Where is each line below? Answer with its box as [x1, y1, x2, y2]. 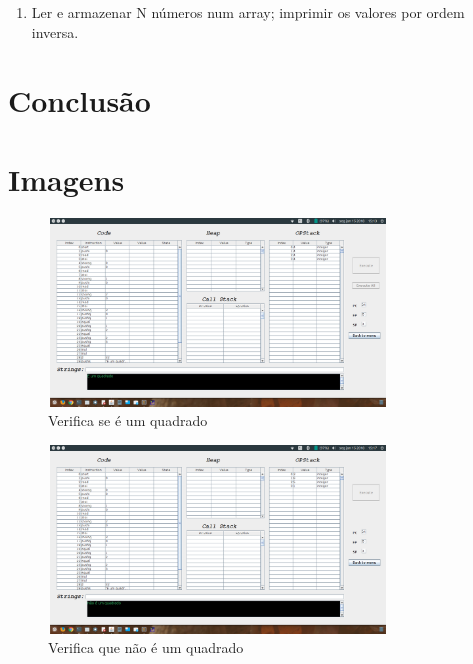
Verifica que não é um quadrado [48, 637, 244, 658]
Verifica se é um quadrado [48, 410, 208, 431]
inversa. [31, 21, 79, 42]
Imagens [8, 158, 125, 199]
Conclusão [8, 80, 151, 121]
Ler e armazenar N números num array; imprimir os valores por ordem [31, 2, 465, 22]
